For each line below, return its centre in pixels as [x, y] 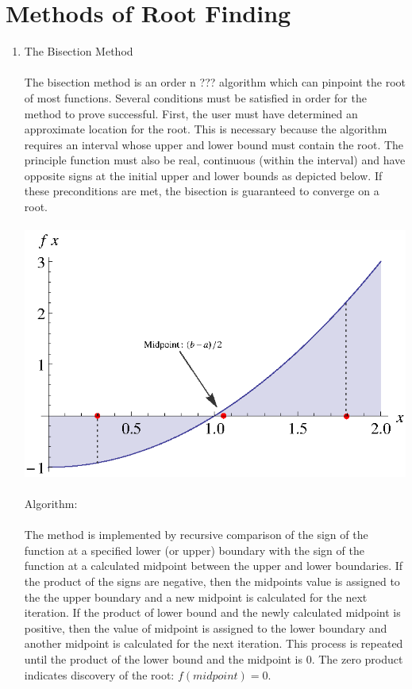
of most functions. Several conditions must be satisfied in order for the [195, 97]
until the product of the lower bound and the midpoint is [164, 658]
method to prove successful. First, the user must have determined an [191, 113]
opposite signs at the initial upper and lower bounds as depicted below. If [203, 175]
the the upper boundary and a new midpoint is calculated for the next [196, 597]
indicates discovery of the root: [99, 674]
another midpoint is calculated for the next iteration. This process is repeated [214, 643]
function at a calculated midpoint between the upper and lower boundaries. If [214, 566]
